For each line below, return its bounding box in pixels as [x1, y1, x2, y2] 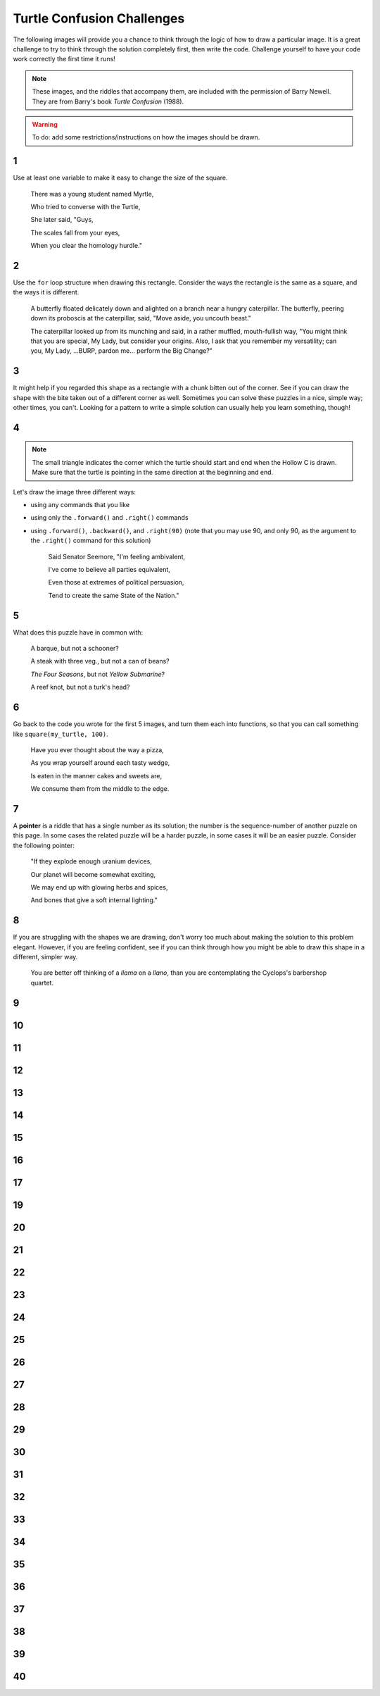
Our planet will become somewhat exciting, [30, 870, 156, 878]
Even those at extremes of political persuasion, [48, 578, 184, 587]
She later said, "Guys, [30, 216, 94, 224]
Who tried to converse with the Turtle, [30, 202, 141, 211]
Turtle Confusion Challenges [13, 11, 185, 26]
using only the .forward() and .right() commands [30, 513, 189, 522]
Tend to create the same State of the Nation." [48, 591, 179, 599]
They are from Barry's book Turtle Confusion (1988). [32, 97, 184, 106]
